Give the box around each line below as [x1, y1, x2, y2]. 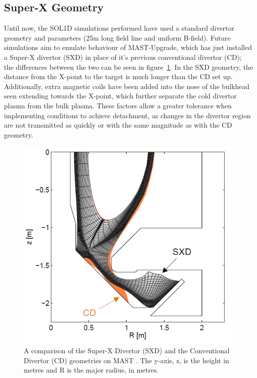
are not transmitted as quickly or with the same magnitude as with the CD [4, 120, 232, 130]
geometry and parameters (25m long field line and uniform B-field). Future [4, 32, 231, 43]
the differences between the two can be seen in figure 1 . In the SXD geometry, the [4, 61, 253, 72]
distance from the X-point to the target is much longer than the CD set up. [4, 71, 233, 82]
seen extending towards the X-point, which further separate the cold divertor [4, 91, 237, 101]
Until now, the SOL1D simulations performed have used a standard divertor [4, 23, 235, 33]
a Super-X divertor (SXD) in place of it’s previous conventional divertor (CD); [4, 51, 242, 62]
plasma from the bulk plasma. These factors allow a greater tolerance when [4, 100, 232, 110]
